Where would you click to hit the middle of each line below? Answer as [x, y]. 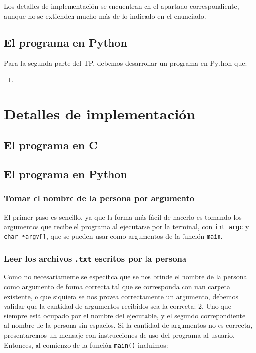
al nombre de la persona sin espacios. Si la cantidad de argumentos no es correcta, [128, 325]
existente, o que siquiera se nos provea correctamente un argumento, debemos [121, 296]
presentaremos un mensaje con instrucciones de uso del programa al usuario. [119, 334]
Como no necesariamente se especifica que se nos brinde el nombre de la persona [126, 277]
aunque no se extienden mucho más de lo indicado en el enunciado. [105, 16]
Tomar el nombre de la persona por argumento [99, 198]
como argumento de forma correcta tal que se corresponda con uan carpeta [117, 287]
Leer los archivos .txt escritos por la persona [95, 258]
